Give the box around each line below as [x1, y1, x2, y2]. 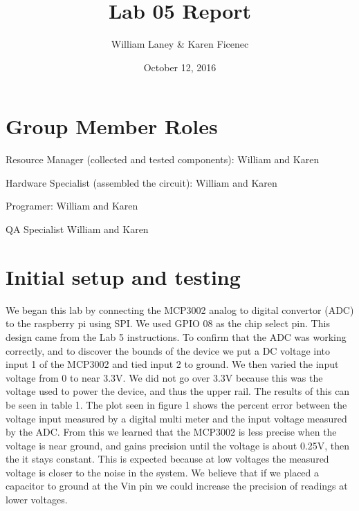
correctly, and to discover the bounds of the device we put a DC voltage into [6, 343, 331, 357]
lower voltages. [6, 492, 68, 507]
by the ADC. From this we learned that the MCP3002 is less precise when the [6, 425, 337, 439]
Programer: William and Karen [6, 198, 138, 213]
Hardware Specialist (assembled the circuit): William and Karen [6, 175, 277, 189]
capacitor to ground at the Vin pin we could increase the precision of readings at [6, 479, 348, 493]
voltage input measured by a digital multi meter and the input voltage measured [6, 411, 347, 425]
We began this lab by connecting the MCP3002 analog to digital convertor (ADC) [6, 302, 354, 317]
